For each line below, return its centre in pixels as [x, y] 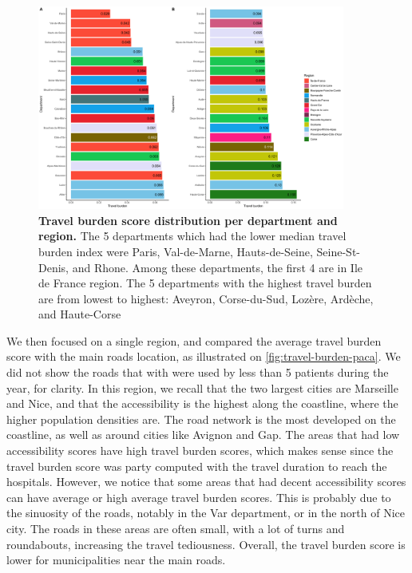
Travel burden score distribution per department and [188, 220]
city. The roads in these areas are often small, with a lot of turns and [176, 529]
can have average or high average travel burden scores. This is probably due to [199, 497]
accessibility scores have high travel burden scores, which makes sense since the [200, 450]
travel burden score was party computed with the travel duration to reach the [197, 466]
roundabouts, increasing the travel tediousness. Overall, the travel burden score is [206, 544]
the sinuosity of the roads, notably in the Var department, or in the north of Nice [206, 513]
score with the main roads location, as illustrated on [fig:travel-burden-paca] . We [204, 356]
